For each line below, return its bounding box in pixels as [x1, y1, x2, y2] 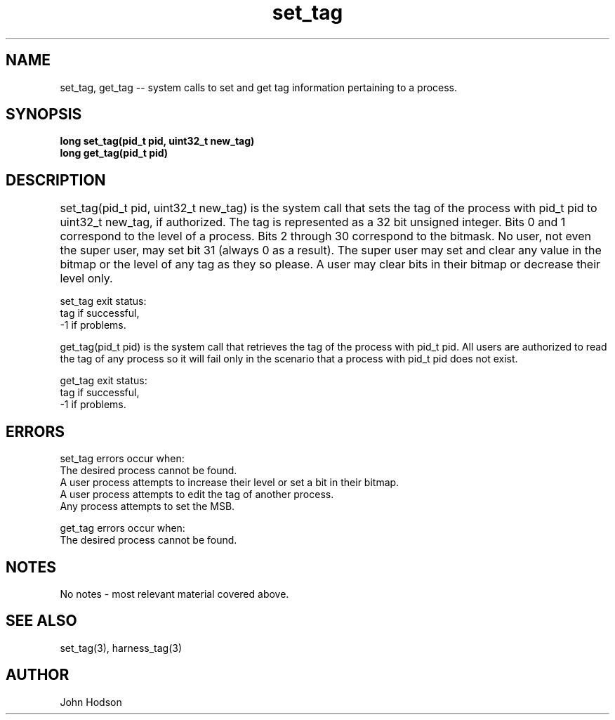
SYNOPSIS [6, 105, 82, 124]
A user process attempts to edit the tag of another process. [60, 488, 334, 501]
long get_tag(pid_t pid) [60, 147, 168, 159]
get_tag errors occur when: [60, 522, 185, 535]
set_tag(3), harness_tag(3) [60, 641, 183, 654]
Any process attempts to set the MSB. [60, 500, 235, 513]
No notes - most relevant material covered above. [60, 587, 289, 600]
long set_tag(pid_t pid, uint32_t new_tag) [60, 135, 255, 148]
